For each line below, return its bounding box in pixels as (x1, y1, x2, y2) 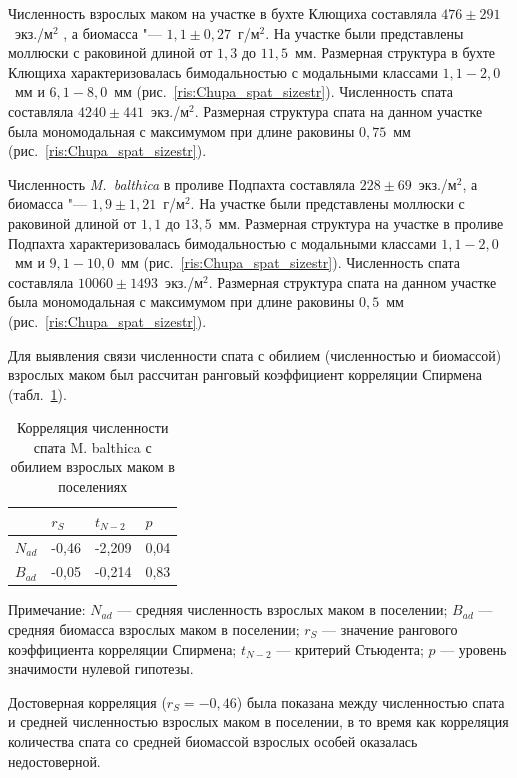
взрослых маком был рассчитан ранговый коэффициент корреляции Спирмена (8, 364, 483, 385)
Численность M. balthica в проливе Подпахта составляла (8, 173, 355, 194)
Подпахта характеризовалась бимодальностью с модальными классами (8, 232, 437, 253)
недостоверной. (8, 750, 101, 771)
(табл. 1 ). (8, 383, 67, 404)
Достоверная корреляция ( (8, 691, 167, 712)
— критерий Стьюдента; (276, 638, 424, 659)
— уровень (440, 638, 507, 659)
